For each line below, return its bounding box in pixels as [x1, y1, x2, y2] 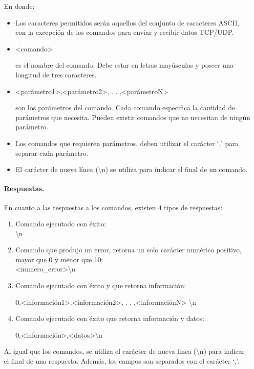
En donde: [4, 1, 35, 11]
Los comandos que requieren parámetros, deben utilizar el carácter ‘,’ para [15, 138, 238, 148]
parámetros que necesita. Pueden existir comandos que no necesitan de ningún [15, 112, 250, 122]
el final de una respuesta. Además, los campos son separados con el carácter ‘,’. [4, 356, 240, 366]
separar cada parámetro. [15, 148, 88, 158]
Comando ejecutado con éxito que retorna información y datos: [15, 313, 205, 323]
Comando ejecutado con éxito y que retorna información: [15, 280, 186, 291]
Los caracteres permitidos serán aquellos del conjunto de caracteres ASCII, [15, 17, 239, 27]
